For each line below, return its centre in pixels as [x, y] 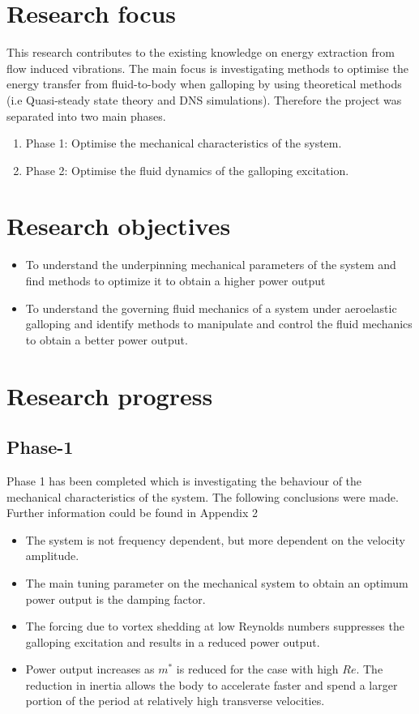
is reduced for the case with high [257, 669]
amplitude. [52, 556]
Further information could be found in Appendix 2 [132, 513]
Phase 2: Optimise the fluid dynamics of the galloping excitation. [187, 170]
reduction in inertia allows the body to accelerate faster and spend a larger [212, 684]
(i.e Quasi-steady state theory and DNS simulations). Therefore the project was [204, 99]
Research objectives [119, 226]
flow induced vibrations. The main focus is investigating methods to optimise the [207, 68]
